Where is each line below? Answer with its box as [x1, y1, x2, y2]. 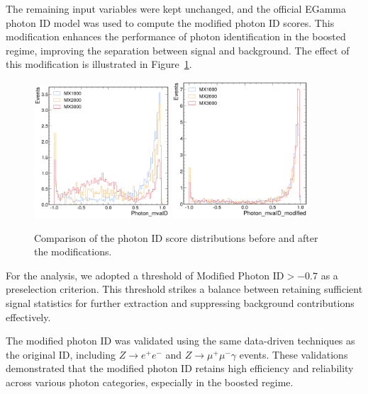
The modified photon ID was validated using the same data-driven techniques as [6, 333, 355, 348]
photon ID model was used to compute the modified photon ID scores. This [6, 15, 335, 30]
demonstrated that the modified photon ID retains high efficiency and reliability [6, 361, 354, 376]
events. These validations [239, 347, 348, 361]
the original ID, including [6, 347, 116, 361]
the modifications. [34, 244, 112, 259]
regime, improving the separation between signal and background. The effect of [6, 42, 350, 57]
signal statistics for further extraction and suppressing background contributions [6, 295, 355, 310]
